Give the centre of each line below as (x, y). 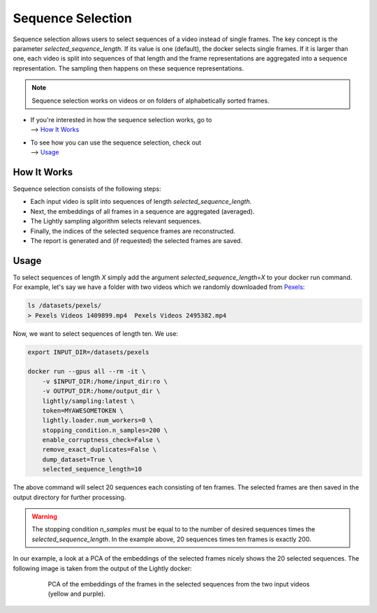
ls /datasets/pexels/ (65, 306)
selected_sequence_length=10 (92, 469)
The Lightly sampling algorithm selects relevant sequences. (116, 221)
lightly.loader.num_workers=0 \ (98, 420)
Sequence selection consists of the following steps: (87, 189)
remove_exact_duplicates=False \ (99, 450)
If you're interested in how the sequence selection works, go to (121, 119)
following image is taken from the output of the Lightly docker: (102, 568)
